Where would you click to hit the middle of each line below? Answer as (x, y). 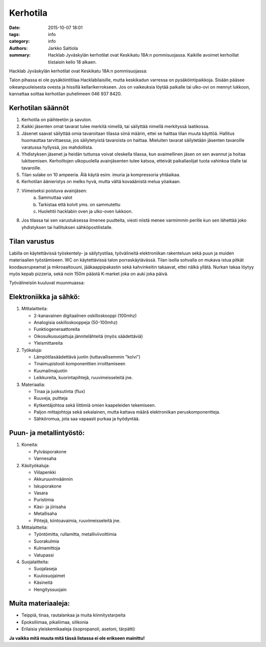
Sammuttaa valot (55, 197)
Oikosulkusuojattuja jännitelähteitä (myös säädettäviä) (88, 336)
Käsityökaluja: (36, 465)
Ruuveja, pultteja (51, 398)
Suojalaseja (45, 569)
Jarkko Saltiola (63, 48)
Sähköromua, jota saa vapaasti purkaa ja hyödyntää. (87, 419)
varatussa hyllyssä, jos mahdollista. (57, 147)
